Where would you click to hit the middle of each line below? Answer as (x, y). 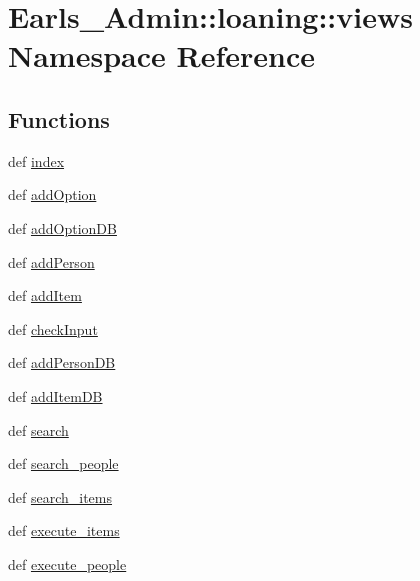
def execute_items (64, 530)
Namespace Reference (161, 55)
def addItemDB (55, 395)
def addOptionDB (62, 227)
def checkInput (53, 328)
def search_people (63, 463)
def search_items (60, 496)
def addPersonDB (62, 362)
